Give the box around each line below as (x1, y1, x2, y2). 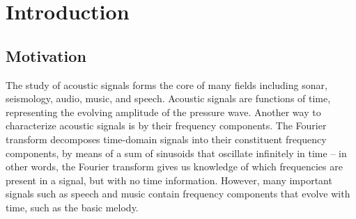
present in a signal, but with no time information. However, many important (6, 172, 332, 187)
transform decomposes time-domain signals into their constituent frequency (6, 131, 327, 146)
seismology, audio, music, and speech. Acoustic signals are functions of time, (6, 91, 331, 106)
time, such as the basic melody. (6, 200, 139, 214)
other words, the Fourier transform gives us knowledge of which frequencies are (6, 159, 343, 174)
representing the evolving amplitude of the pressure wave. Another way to (6, 104, 321, 119)
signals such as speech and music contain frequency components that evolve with (6, 186, 350, 201)
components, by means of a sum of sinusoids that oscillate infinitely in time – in (6, 145, 347, 160)
